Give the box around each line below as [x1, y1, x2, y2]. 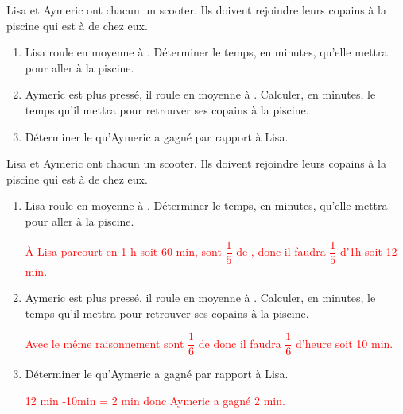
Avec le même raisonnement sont [25, 335, 184, 351]
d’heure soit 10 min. [295, 335, 393, 351]
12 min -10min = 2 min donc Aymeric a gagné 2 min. [25, 393, 285, 409]
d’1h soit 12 [339, 243, 397, 259]
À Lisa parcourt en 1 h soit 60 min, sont [25, 243, 222, 259]
